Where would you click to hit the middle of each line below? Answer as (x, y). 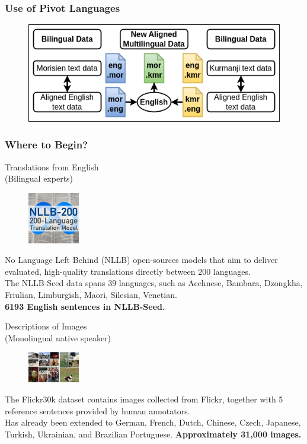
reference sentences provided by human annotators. (97, 410)
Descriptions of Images (46, 326)
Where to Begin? (47, 145)
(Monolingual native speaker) (58, 337)
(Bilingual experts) (39, 178)
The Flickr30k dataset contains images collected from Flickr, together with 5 (144, 399)
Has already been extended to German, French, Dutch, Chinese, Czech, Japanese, (153, 422)
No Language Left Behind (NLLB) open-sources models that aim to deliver (141, 260)
